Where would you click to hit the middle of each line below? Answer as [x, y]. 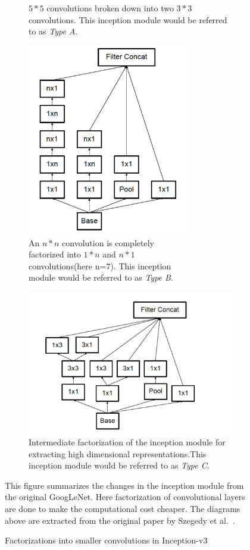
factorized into [55, 254]
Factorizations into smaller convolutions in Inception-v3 [106, 540]
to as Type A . [53, 31]
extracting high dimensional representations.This [118, 453]
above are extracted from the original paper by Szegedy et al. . [120, 520]
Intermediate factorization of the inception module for [127, 442]
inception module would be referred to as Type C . [119, 465]
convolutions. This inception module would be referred [128, 19]
